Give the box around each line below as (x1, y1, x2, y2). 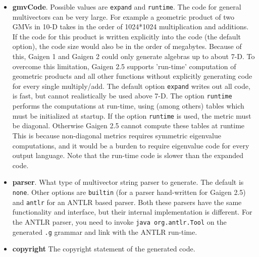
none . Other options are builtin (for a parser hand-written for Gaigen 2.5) (12, 186, 246, 197)
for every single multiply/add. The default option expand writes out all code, (12, 80, 250, 91)
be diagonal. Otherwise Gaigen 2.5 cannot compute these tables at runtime (12, 120, 245, 131)
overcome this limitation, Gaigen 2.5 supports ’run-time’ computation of (12, 61, 236, 71)
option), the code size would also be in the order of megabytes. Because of (12, 41, 242, 52)
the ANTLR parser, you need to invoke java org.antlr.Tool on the (12, 216, 227, 227)
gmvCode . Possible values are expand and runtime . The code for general (12, 2, 241, 12)
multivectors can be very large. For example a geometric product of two (12, 11, 234, 22)
